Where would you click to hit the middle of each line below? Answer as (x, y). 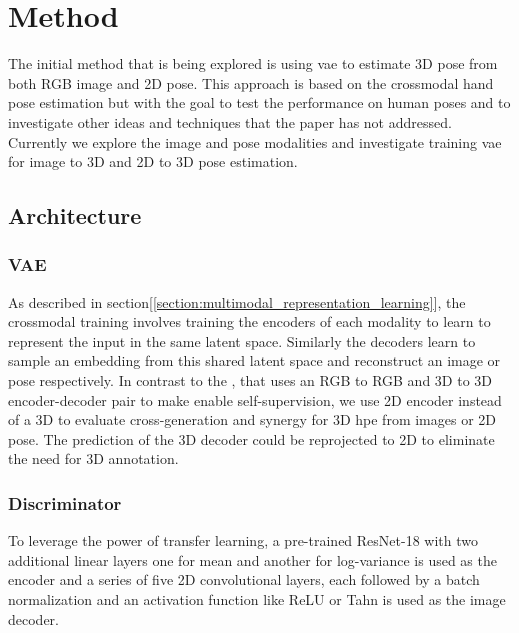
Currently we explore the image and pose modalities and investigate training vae (255, 141)
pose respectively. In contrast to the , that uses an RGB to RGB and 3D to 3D (250, 380)
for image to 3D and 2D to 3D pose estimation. (153, 161)
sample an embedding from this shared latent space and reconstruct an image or (254, 360)
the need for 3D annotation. (93, 458)
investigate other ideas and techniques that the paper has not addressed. (230, 121)
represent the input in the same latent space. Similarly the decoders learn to (242, 340)
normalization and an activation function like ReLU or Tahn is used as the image (257, 599)
